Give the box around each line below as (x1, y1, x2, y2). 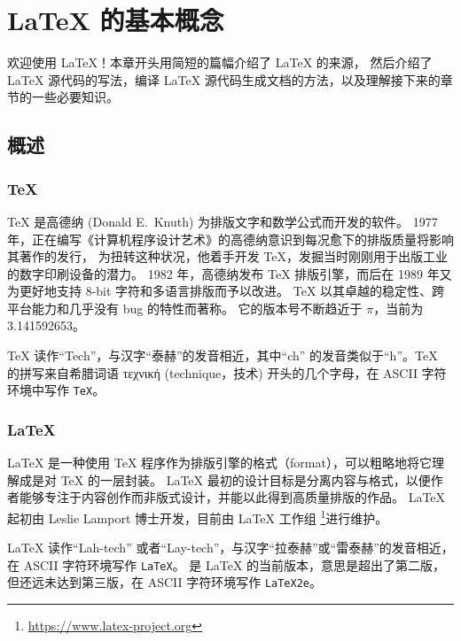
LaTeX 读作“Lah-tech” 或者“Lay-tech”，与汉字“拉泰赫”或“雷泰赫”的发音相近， (7, 538, 454, 557)
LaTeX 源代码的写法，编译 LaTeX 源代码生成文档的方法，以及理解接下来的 (7, 70, 441, 89)
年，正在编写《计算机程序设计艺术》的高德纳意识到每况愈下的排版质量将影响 (7, 229, 454, 248)
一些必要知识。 (31, 88, 119, 106)
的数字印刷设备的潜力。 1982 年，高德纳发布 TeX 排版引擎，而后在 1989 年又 (7, 264, 452, 282)
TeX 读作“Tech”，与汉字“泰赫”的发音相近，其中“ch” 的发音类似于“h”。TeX (7, 346, 438, 365)
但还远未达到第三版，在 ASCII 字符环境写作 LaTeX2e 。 (7, 573, 323, 591)
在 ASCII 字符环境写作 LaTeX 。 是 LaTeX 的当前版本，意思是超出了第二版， (7, 555, 446, 574)
